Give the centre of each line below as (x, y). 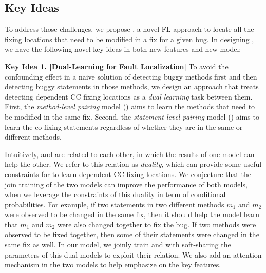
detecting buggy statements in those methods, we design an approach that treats (132, 86)
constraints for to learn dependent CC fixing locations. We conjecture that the (128, 174)
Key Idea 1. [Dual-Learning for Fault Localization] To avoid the (117, 66)
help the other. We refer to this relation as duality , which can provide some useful (133, 164)
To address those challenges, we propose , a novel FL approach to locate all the (129, 29)
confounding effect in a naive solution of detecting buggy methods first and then (131, 76)
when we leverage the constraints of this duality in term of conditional (115, 194)
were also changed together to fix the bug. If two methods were (157, 224)
